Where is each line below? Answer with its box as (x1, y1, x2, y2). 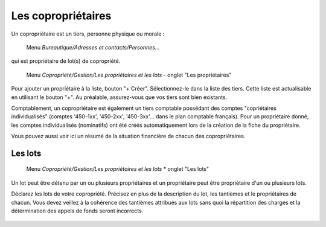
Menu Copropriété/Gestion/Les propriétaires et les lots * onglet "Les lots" (26, 165, 209, 173)
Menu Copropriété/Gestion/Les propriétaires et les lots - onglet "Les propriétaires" (26, 71, 232, 78)
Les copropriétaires (11, 9, 112, 22)
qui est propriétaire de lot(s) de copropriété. (11, 57, 121, 65)
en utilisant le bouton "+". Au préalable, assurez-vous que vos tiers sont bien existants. (11, 94, 228, 101)
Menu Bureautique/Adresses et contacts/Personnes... (26, 43, 160, 51)
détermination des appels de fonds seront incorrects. (11, 207, 144, 214)
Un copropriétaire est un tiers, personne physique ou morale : (11, 30, 165, 37)
